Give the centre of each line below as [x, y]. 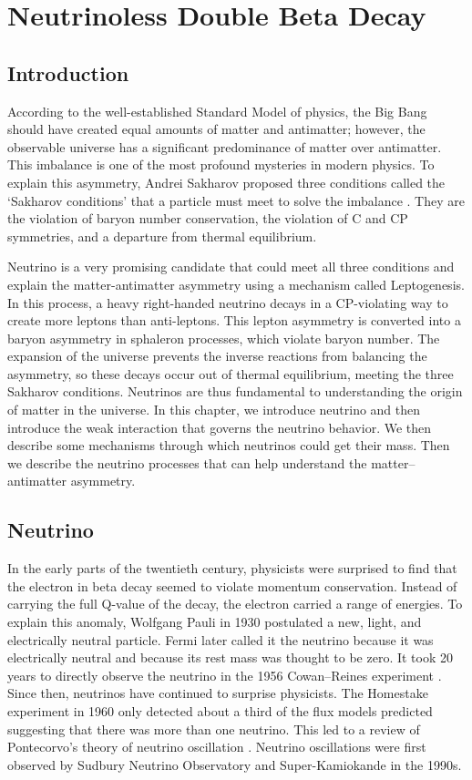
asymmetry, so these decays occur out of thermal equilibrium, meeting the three [231, 373]
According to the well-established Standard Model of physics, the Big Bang [217, 111]
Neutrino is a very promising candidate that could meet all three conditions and [231, 267]
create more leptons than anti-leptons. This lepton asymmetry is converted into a [234, 320]
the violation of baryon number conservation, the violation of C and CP [208, 218]
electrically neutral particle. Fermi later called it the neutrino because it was [221, 639]
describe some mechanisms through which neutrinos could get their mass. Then [229, 445]
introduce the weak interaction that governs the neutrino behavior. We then [220, 427]
